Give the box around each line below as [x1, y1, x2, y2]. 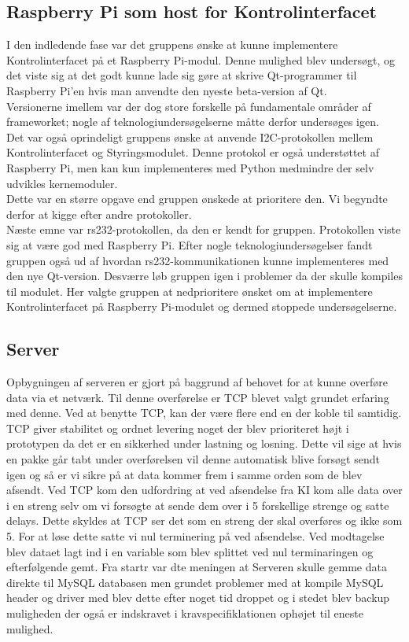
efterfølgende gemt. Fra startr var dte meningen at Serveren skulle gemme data [6, 559, 387, 575]
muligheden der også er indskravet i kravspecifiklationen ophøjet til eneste [6, 605, 363, 621]
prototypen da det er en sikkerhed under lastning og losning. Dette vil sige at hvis [6, 435, 402, 452]
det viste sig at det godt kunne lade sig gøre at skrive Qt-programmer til [6, 67, 357, 83]
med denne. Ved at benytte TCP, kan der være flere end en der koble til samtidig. [6, 404, 402, 421]
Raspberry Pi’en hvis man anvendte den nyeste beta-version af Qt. [6, 82, 327, 98]
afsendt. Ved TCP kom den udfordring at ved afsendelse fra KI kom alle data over [6, 481, 403, 498]
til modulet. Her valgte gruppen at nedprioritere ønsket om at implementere [6, 282, 373, 299]
